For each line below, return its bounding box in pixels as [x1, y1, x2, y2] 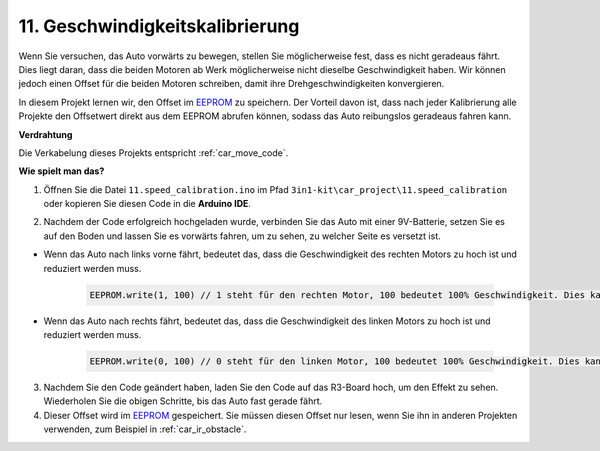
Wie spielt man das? [18, 165, 105, 177]
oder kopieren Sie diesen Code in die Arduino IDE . [43, 198, 252, 210]
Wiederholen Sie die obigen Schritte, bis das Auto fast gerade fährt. [43, 395, 323, 407]
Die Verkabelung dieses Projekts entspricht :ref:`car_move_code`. [18, 146, 289, 159]
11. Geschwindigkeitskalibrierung [18, 15, 300, 37]
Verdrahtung [18, 128, 73, 140]
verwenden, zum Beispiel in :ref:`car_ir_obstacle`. [43, 423, 247, 435]
